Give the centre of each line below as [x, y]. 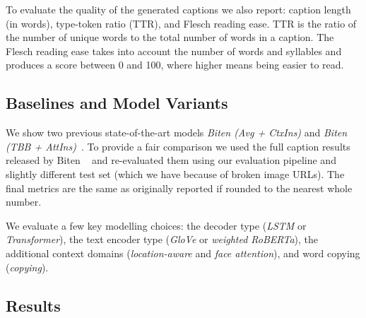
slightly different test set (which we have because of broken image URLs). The [175, 173]
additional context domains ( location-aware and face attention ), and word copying [183, 253]
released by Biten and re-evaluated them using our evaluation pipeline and [171, 160]
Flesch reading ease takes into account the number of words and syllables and [174, 51]
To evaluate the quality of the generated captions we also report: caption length [178, 9]
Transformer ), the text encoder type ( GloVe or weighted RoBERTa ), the [162, 239]
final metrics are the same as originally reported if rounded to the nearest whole [179, 188]
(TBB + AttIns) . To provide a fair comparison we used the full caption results [178, 146]
